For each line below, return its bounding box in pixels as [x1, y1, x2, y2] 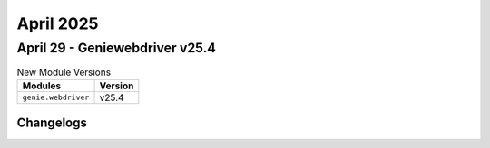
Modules [22, 79, 62, 92]
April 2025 [16, 14, 99, 33]
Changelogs [16, 116, 88, 131]
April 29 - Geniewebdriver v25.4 [16, 40, 217, 56]
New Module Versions [16, 66, 112, 79]
